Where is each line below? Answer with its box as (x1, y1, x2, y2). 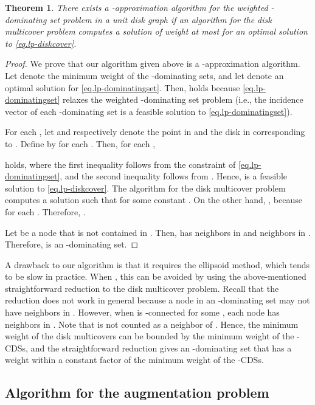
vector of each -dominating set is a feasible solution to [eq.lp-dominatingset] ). (5, 105, 292, 117)
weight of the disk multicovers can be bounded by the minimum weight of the (5, 330, 294, 342)
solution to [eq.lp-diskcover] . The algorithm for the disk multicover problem (5, 181, 286, 194)
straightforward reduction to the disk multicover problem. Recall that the (5, 282, 279, 294)
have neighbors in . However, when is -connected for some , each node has (5, 306, 280, 319)
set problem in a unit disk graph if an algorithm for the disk (49, 13, 272, 26)
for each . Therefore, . (5, 205, 86, 218)
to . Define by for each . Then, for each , (5, 137, 156, 150)
